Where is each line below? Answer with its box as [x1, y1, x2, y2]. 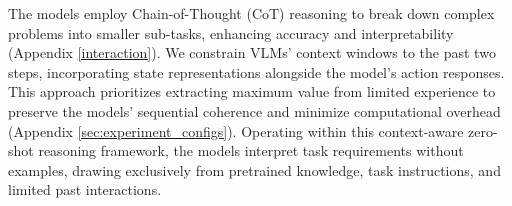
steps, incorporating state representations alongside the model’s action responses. [8, 61, 505, 82]
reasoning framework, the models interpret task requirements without [38, 140, 464, 161]
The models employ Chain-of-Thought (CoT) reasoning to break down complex [8, 3, 495, 23]
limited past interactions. [8, 179, 162, 200]
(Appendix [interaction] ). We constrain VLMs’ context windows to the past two [8, 42, 496, 63]
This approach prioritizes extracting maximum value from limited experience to [8, 81, 496, 102]
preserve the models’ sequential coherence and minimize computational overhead [8, 100, 501, 121]
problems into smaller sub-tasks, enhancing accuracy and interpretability [8, 22, 454, 43]
